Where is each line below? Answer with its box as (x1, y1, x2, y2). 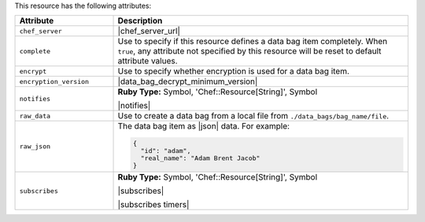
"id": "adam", (140, 147, 191, 155)
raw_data (19, 111, 51, 120)
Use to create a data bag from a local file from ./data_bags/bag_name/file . (117, 111, 390, 122)
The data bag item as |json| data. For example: (117, 121, 290, 132)
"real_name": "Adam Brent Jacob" (140, 154, 261, 162)
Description (117, 16, 163, 27)
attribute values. (117, 56, 178, 67)
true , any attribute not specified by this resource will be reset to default (117, 45, 382, 56)
